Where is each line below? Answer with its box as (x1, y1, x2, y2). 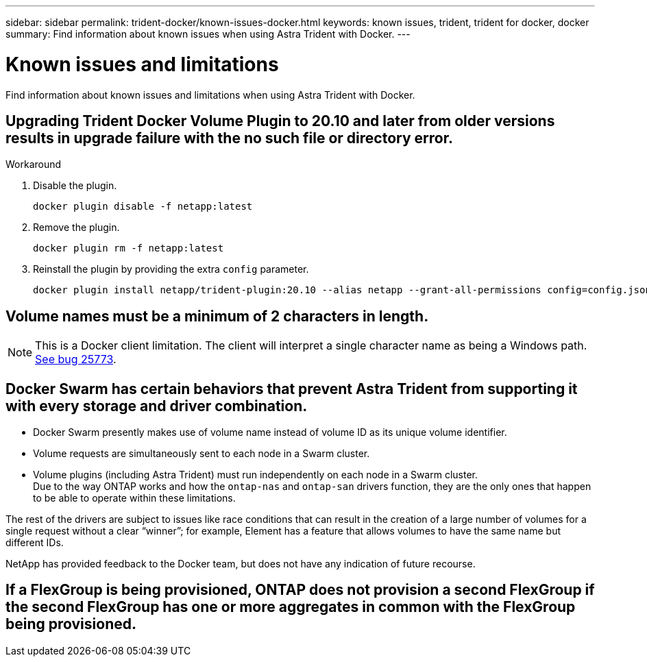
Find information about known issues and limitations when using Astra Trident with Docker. (5, 88, 415, 101)
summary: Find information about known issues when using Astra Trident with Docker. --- (5, 28, 411, 40)
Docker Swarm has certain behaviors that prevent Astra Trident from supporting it (5, 380, 578, 397)
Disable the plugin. (33, 180, 117, 192)
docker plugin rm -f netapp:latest (33, 243, 224, 254)
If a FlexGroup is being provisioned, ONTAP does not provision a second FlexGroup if (5, 581, 595, 599)
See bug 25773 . (35, 352, 117, 367)
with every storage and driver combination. (5, 397, 308, 415)
